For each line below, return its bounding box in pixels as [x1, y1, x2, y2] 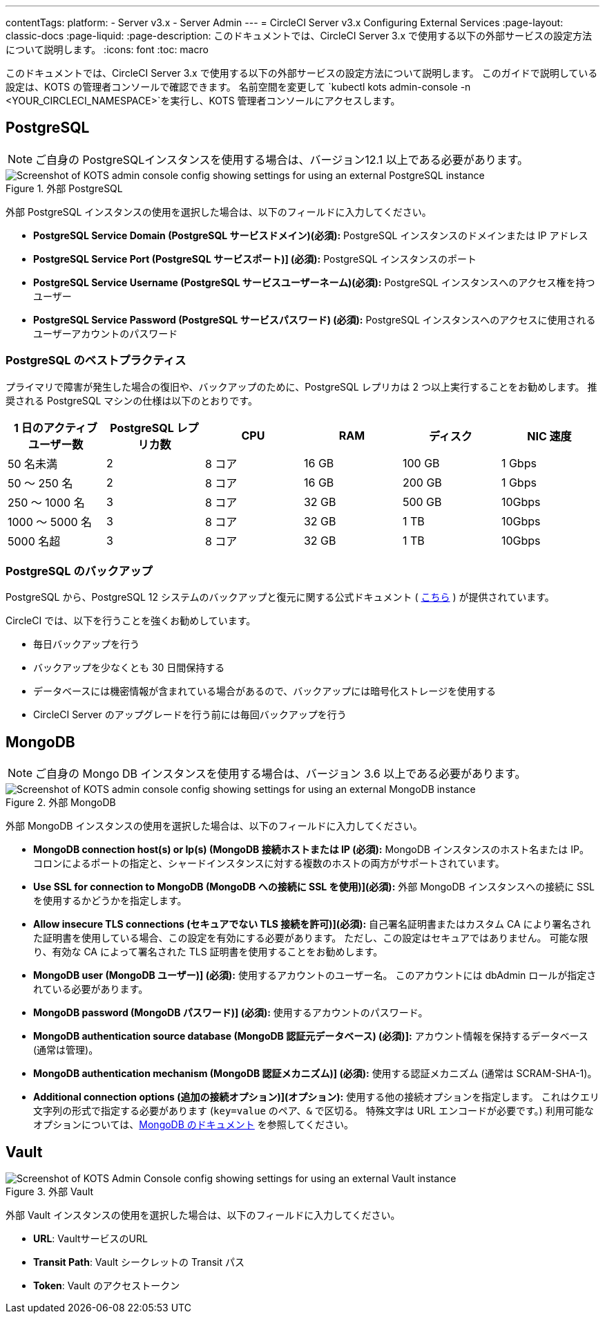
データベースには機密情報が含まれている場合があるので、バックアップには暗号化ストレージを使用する [33, 685, 497, 698]
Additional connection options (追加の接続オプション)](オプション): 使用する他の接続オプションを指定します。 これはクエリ [33, 1091, 599, 1103]
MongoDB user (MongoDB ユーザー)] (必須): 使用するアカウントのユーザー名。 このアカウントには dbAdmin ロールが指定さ [33, 969, 597, 982]
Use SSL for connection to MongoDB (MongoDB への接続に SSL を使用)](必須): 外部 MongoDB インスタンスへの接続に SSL [33, 881, 595, 893]
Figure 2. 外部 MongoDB [6, 796, 116, 809]
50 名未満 [8, 456, 58, 471]
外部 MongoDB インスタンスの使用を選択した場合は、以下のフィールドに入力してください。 [6, 820, 423, 832]
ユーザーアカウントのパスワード [33, 327, 178, 339]
